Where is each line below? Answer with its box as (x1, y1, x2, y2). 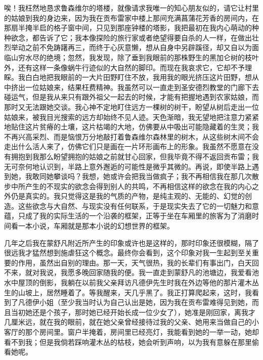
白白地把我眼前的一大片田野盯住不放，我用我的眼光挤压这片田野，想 (25, 72, 252, 82)
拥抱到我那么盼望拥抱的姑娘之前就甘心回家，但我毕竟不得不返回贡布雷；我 (11, 151, 259, 161)
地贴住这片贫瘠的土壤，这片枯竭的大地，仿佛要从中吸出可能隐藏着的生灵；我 (4, 121, 259, 132)
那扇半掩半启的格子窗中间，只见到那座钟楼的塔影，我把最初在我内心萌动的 (4, 22, 252, 33)
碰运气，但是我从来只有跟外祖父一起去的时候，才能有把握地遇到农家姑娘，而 (4, 92, 259, 102)
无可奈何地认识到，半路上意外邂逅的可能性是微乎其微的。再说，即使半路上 (4, 161, 252, 171)
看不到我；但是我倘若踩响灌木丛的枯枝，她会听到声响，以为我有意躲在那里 (4, 336, 252, 347)
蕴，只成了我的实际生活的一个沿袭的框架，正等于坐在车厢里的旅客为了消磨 (4, 210, 252, 221)
